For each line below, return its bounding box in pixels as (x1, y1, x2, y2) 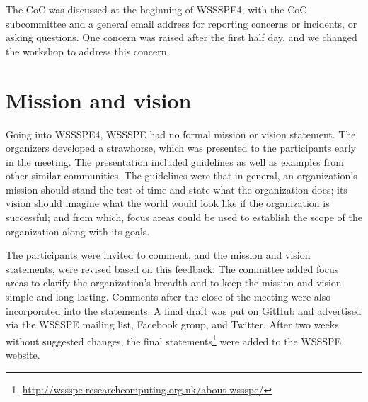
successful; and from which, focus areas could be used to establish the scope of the (6, 210, 362, 225)
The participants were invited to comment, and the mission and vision (6, 247, 311, 262)
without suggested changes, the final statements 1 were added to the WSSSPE (6, 331, 342, 348)
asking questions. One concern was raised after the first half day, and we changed (6, 30, 357, 45)
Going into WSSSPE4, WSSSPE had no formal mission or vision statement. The (6, 126, 356, 141)
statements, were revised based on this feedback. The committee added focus (6, 261, 339, 276)
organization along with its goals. (6, 223, 150, 238)
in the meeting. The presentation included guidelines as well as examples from (6, 154, 344, 169)
